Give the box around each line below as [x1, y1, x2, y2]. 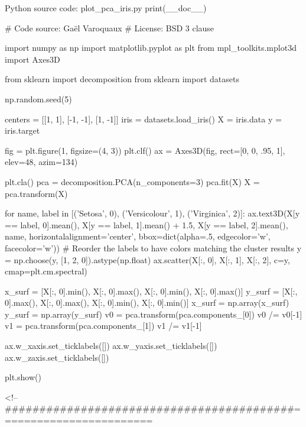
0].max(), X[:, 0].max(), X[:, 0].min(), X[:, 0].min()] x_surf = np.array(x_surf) [5, 296, 289, 309]
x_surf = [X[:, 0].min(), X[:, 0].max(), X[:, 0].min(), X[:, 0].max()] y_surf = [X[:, [5, 284, 298, 297]
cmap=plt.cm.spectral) [5, 265, 87, 277]
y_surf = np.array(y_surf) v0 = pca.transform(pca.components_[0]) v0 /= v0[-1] [5, 308, 302, 320]
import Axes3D [5, 53, 60, 65]
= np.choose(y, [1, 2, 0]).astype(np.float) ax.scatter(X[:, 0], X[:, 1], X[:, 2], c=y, [5, 253, 290, 266]
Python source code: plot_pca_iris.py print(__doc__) [5, 2, 207, 14]
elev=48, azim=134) [5, 156, 78, 168]
